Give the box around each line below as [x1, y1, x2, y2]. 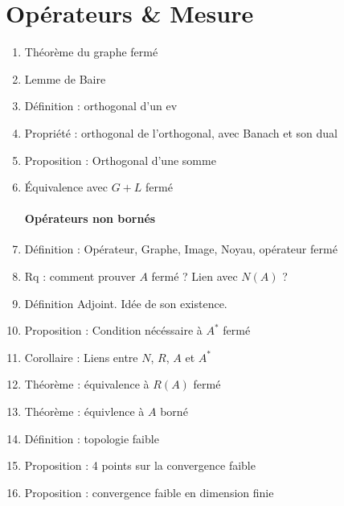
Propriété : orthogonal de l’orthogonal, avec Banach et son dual [24, 124, 338, 141]
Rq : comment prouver [24, 268, 136, 285]
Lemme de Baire [24, 70, 106, 87]
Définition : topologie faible [24, 430, 159, 446]
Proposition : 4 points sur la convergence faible [24, 457, 256, 474]
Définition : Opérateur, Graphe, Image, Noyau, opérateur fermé [24, 241, 338, 257]
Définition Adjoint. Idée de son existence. [24, 294, 227, 311]
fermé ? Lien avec [151, 268, 238, 285]
